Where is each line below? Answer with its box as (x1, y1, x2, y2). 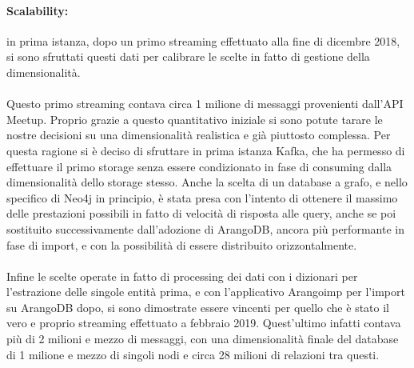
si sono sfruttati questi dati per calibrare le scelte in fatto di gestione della (6, 48, 370, 65)
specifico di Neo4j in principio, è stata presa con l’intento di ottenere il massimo (6, 189, 398, 206)
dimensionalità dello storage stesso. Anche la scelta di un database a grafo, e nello (6, 174, 408, 190)
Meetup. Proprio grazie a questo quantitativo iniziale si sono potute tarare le (6, 110, 383, 127)
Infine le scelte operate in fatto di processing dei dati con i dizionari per (6, 267, 358, 284)
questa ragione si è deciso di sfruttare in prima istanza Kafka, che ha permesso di (6, 142, 405, 158)
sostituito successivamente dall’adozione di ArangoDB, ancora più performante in (6, 220, 404, 237)
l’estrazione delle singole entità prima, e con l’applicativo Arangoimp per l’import (6, 283, 405, 300)
